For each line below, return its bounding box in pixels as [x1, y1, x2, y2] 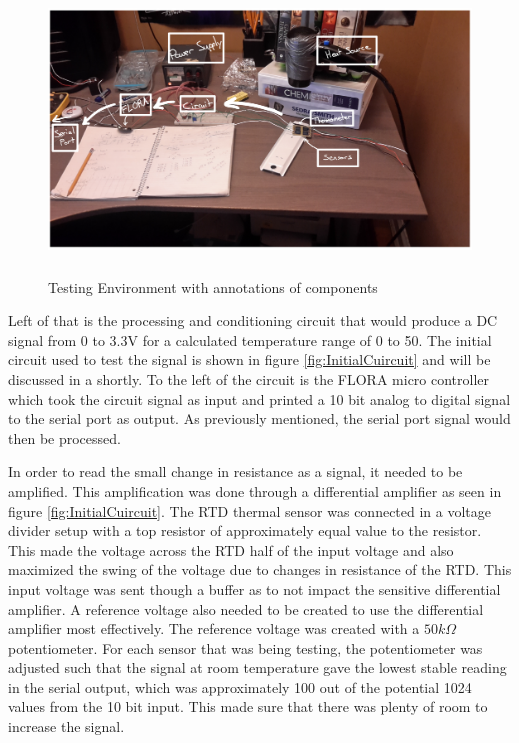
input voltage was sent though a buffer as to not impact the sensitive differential [8, 578, 501, 599]
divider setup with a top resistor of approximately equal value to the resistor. [8, 520, 482, 541]
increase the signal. [8, 716, 125, 737]
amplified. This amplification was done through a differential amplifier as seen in [8, 480, 502, 501]
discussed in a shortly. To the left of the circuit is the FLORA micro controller [8, 368, 490, 389]
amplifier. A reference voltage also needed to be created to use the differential [8, 598, 484, 619]
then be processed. [8, 427, 121, 448]
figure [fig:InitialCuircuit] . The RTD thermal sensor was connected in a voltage [8, 500, 492, 521]
